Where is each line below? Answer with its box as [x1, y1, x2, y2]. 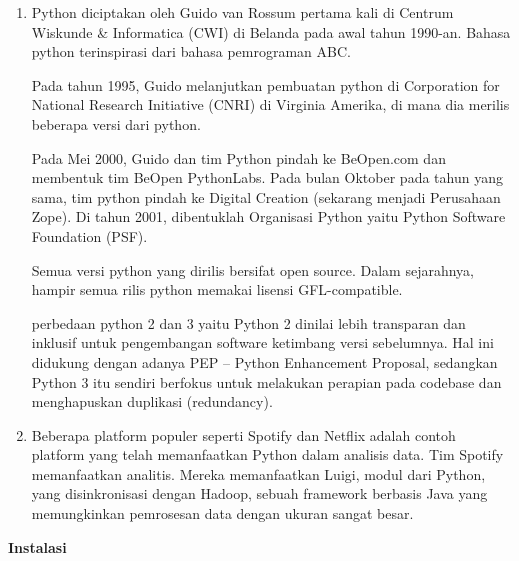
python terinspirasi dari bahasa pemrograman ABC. [31, 41, 351, 62]
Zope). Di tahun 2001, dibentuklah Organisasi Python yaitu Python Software [31, 206, 506, 227]
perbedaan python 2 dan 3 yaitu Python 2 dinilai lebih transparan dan [31, 312, 466, 333]
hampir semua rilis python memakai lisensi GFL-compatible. [31, 279, 403, 300]
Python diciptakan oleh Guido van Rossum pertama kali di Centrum [31, 2, 454, 22]
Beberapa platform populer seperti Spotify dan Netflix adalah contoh [31, 424, 456, 445]
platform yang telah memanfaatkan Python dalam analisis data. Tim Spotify [31, 444, 504, 465]
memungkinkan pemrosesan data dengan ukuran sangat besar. [31, 503, 414, 524]
